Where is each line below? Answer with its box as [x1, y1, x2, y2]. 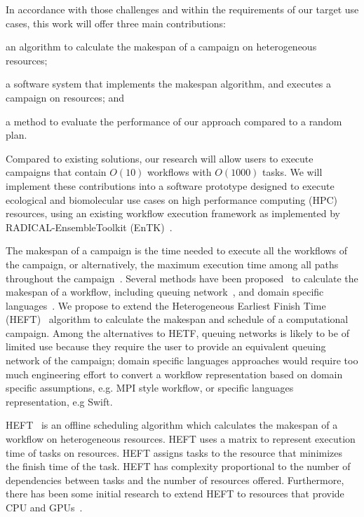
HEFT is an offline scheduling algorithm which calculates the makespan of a [6, 418, 338, 432]
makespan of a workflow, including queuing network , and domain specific [6, 284, 324, 299]
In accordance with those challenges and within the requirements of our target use [6, 2, 359, 16]
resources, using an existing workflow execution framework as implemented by [6, 206, 340, 221]
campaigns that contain [6, 165, 107, 179]
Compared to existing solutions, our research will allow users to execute [6, 151, 314, 165]
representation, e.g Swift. [6, 394, 113, 408]
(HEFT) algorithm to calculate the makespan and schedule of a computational [6, 312, 349, 326]
